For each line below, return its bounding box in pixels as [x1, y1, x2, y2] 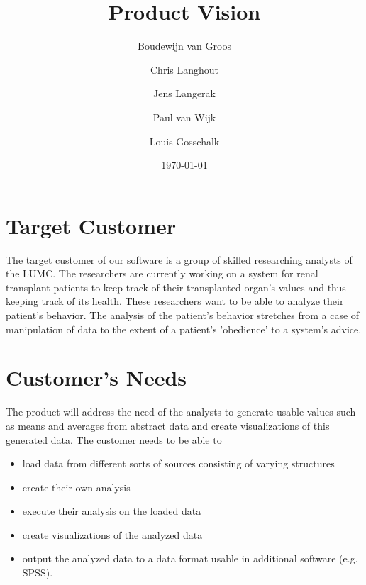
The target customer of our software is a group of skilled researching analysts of [6, 252, 353, 267]
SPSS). [22, 565, 53, 580]
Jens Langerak [152, 86, 216, 101]
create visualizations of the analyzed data [22, 527, 203, 542]
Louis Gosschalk [149, 133, 220, 148]
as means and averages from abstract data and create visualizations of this [6, 418, 330, 433]
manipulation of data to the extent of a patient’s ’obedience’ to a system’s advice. [6, 321, 362, 336]
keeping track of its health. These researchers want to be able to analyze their [6, 294, 344, 308]
